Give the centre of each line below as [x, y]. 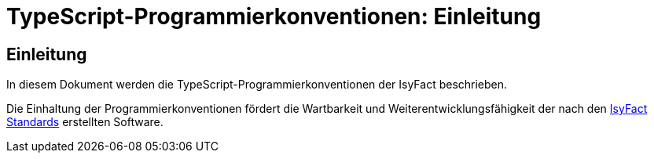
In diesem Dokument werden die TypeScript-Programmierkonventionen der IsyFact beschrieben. [257, 85]
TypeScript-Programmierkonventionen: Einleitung [274, 16]
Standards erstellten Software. [85, 122]
